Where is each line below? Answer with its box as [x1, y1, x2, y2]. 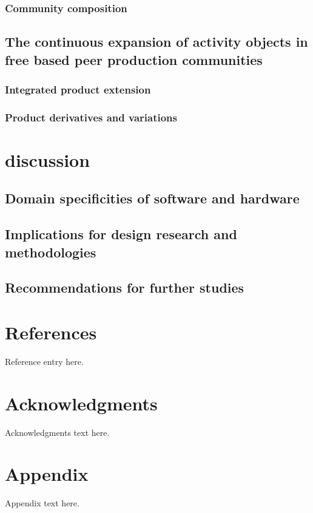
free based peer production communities [5, 50, 263, 69]
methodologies [5, 242, 96, 261]
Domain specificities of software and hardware [5, 189, 300, 208]
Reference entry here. [5, 355, 84, 367]
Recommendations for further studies [5, 278, 244, 297]
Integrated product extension [5, 81, 151, 97]
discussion [5, 147, 90, 172]
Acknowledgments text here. [5, 426, 110, 438]
